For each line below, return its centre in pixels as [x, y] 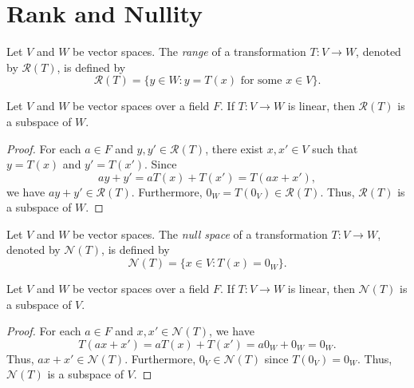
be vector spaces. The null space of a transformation [200, 234]
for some [261, 81]
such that [335, 148]
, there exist [234, 148]
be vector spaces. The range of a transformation [189, 51]
